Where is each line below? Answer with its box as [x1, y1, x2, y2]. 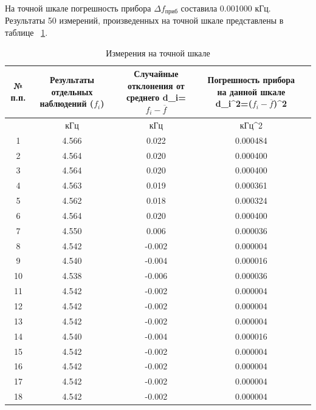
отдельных [51, 85, 93, 98]
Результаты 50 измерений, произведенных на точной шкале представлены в [5, 14, 284, 27]
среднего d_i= [126, 91, 186, 104]
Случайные [134, 67, 179, 80]
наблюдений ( [39, 97, 94, 110]
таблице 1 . [5, 26, 48, 39]
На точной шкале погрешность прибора [5, 2, 151, 14]
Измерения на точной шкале [106, 46, 210, 59]
